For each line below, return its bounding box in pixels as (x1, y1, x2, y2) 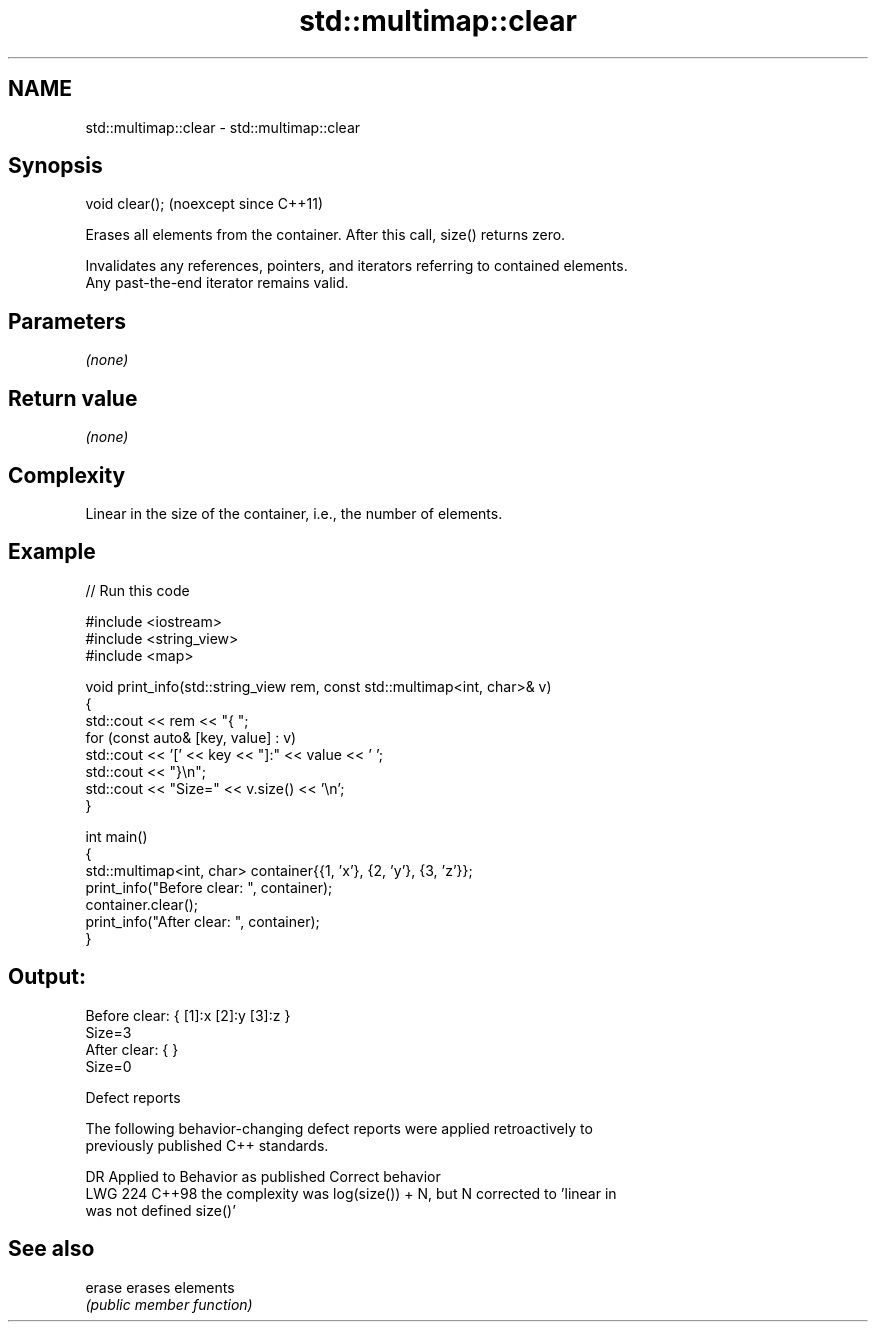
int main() (85, 827, 148, 845)
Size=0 (85, 1057, 132, 1075)
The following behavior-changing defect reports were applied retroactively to (85, 1119, 593, 1137)
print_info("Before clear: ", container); (85, 878, 333, 896)
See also (8, 1236, 95, 1262)
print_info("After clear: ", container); (85, 912, 320, 930)
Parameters (8, 308, 126, 334)
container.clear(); (85, 895, 199, 913)
